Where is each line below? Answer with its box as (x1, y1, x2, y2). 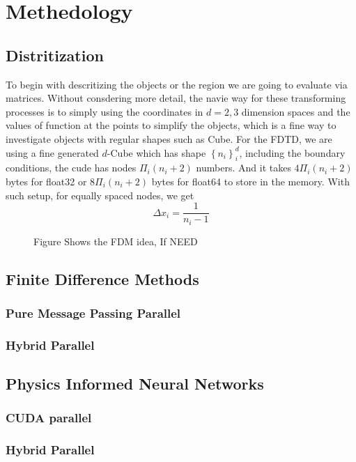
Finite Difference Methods (6, 268, 199, 289)
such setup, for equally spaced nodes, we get (6, 187, 194, 202)
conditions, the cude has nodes (6, 160, 137, 175)
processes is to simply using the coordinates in (6, 104, 203, 118)
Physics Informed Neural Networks (6, 373, 264, 394)
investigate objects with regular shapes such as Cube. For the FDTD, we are (6, 131, 332, 146)
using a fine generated (6, 145, 99, 160)
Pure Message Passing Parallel (6, 304, 181, 321)
